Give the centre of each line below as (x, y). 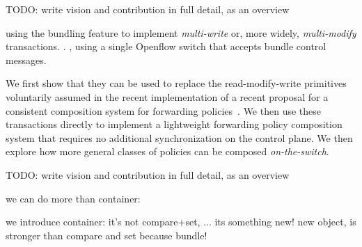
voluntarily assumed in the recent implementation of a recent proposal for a (167, 96)
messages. (26, 59)
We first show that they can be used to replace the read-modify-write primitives (176, 83)
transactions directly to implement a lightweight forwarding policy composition (174, 124)
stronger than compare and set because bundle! (107, 235)
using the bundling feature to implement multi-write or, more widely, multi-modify (181, 32)
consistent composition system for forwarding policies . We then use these (163, 110)
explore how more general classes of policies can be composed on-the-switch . (167, 151)
